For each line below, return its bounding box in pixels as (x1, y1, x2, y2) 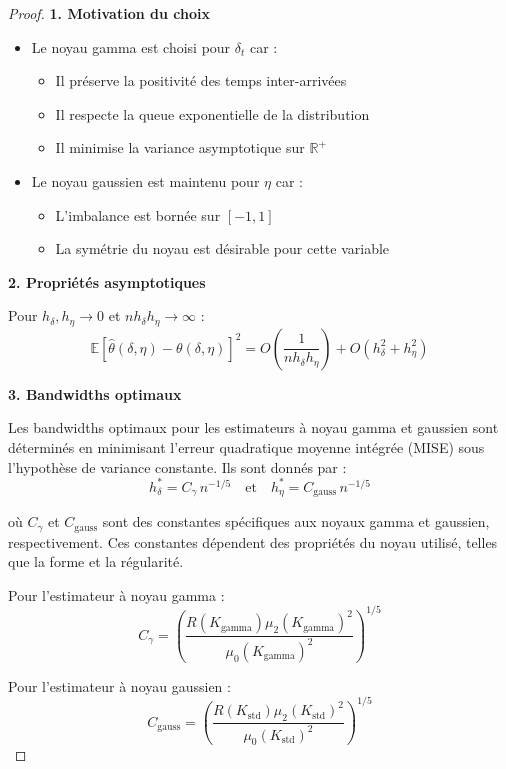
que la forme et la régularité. (8, 551, 184, 572)
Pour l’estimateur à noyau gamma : (8, 584, 225, 605)
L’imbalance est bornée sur (55, 204, 221, 225)
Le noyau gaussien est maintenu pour (31, 170, 260, 191)
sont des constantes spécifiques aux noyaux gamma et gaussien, (102, 511, 490, 532)
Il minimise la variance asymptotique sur (55, 137, 305, 158)
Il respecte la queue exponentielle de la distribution (55, 103, 370, 124)
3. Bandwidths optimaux (8, 383, 182, 404)
